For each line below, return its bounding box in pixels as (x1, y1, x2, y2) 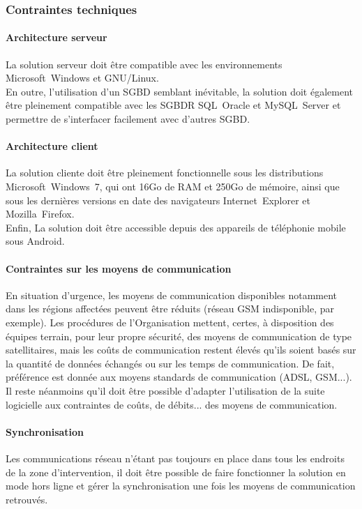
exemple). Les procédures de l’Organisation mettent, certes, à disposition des (6, 314, 334, 329)
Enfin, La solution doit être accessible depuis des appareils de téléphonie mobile (6, 220, 346, 234)
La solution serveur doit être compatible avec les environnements (6, 56, 282, 71)
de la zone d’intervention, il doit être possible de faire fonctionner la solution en (6, 464, 346, 479)
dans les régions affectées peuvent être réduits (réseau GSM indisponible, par (6, 301, 334, 316)
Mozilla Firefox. (6, 206, 75, 221)
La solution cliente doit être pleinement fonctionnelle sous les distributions (6, 165, 324, 180)
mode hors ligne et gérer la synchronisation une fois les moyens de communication (6, 478, 356, 493)
